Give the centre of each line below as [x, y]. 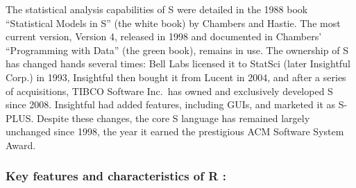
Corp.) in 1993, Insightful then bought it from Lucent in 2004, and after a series [176, 77]
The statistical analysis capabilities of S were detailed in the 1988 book [157, 9]
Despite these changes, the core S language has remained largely [173, 118]
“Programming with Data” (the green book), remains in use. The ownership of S [177, 50]
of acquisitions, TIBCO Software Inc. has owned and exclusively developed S [169, 91]
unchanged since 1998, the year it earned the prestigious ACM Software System [175, 131]
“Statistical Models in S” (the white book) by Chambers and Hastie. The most [173, 23]
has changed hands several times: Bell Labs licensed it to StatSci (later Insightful [178, 63]
